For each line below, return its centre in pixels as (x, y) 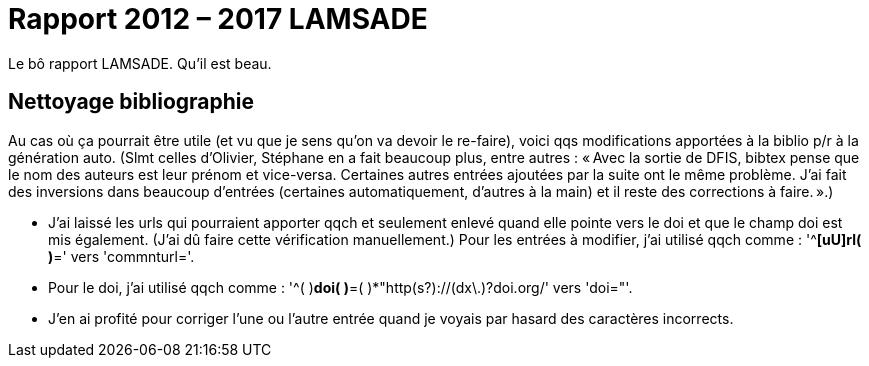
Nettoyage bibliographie (131, 102)
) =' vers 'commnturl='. (121, 256)
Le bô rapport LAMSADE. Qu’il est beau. (140, 63)
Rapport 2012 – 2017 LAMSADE (218, 19)
